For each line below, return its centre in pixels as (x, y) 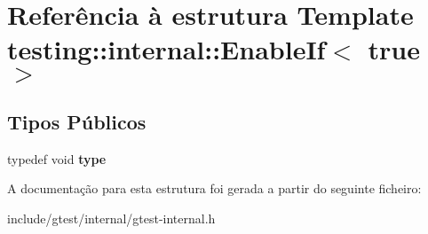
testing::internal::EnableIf (166, 49)
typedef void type (57, 158)
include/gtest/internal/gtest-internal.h (111, 218)
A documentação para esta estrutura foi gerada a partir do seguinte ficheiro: (214, 188)
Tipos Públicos (77, 121)
